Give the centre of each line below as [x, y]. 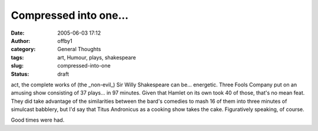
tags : [17, 57]
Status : [20, 74]
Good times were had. [38, 120]
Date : [18, 33]
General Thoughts [79, 49]
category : [23, 49]
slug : [17, 66]
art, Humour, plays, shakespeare [97, 57]
